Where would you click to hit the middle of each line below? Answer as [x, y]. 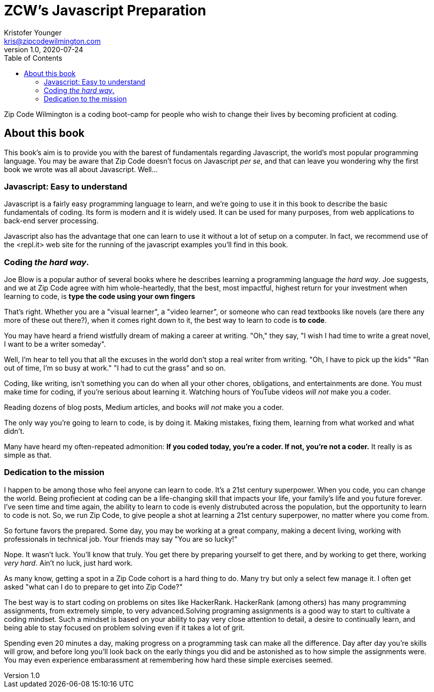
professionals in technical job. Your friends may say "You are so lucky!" [121, 539]
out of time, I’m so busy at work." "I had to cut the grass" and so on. [115, 368]
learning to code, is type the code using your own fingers [100, 297]
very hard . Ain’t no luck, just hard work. [68, 563]
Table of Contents [33, 58]
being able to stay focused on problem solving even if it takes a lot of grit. [125, 627]
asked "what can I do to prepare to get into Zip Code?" [93, 587]
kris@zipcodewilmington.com [52, 41]
